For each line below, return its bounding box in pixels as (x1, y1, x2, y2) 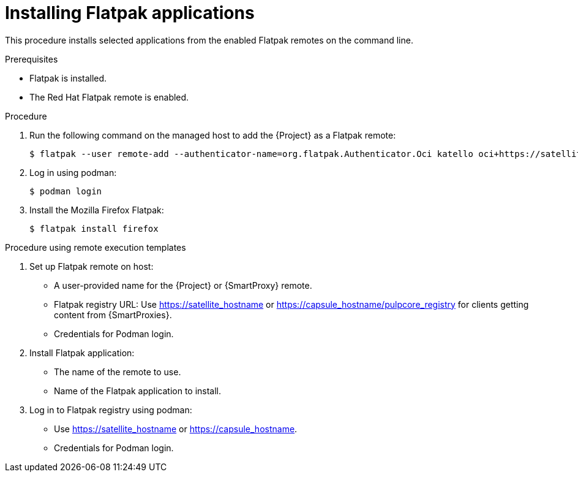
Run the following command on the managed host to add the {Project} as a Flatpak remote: (29, 129, 396, 140)
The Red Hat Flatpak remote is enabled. (29, 91, 189, 102)
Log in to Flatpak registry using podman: (29, 404, 192, 415)
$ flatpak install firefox (29, 223, 159, 234)
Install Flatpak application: (29, 347, 135, 358)
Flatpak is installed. (29, 72, 107, 83)
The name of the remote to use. (54, 366, 181, 377)
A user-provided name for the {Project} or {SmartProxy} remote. (54, 280, 312, 291)
